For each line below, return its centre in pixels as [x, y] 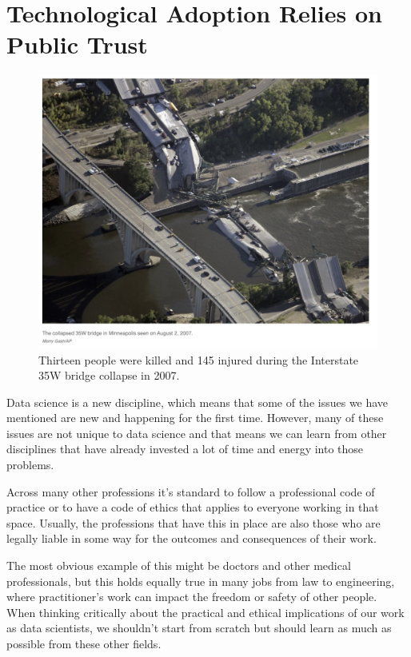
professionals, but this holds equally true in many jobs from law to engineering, [201, 581]
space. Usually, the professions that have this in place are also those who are [194, 522]
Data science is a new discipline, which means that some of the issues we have [198, 402]
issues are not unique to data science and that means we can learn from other [197, 433]
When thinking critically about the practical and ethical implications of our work [205, 612]
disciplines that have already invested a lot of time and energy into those [185, 449]
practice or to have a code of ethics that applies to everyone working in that [193, 507]
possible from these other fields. [84, 643]
